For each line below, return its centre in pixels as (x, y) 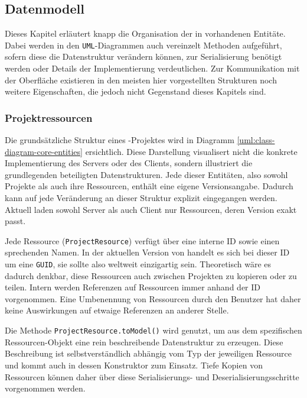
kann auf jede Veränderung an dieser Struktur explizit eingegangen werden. (141, 198)
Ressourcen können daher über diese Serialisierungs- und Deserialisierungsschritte (152, 376)
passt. (15, 221)
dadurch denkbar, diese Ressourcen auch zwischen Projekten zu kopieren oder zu (151, 275)
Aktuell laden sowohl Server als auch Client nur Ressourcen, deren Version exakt (151, 209)
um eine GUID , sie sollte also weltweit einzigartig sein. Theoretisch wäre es (138, 264)
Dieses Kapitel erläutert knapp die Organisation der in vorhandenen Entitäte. (145, 33)
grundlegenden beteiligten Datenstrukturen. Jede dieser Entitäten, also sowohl (146, 174)
